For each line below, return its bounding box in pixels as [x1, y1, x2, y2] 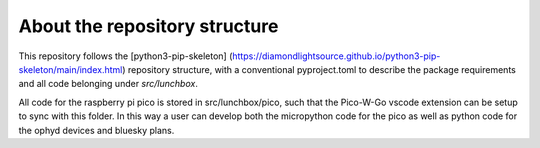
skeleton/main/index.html [18, 63, 123, 75]
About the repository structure [18, 15, 279, 37]
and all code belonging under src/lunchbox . [18, 78, 199, 90]
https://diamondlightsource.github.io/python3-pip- [231, 50, 441, 62]
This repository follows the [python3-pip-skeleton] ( [18, 50, 233, 62]
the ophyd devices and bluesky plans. [18, 124, 175, 136]
